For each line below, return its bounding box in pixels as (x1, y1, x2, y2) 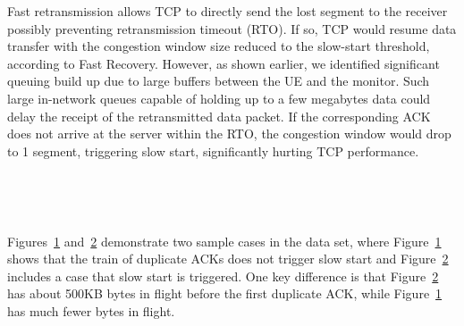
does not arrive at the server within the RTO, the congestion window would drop (7, 124, 451, 143)
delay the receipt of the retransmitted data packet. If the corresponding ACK (7, 106, 431, 125)
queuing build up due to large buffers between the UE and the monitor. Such (7, 71, 430, 90)
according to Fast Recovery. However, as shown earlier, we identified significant (7, 54, 440, 72)
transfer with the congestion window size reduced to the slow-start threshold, (7, 37, 430, 55)
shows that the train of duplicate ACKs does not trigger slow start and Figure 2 (7, 249, 449, 268)
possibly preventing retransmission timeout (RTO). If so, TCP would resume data (7, 19, 457, 38)
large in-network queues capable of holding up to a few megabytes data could (7, 88, 431, 107)
